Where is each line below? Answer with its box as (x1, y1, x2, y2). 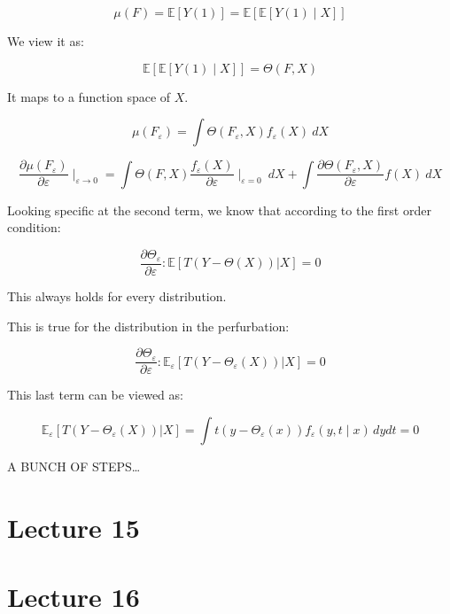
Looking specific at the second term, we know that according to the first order (7, 200, 431, 219)
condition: (7, 218, 61, 237)
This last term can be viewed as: (7, 385, 183, 404)
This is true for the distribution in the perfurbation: (7, 316, 290, 335)
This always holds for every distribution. (7, 286, 227, 305)
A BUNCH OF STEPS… (7, 456, 141, 475)
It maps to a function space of (7, 87, 171, 105)
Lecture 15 (7, 509, 140, 545)
